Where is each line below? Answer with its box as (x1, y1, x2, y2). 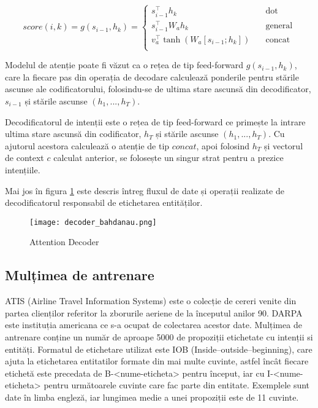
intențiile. (5, 163, 40, 176)
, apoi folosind (196, 139, 249, 152)
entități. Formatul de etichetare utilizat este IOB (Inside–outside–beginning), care (5, 342, 312, 355)
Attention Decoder (29, 235, 99, 248)
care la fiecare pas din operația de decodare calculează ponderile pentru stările (5, 70, 299, 83)
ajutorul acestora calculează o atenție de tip (5, 139, 170, 152)
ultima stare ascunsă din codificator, (5, 127, 142, 140)
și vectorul (263, 139, 303, 152)
